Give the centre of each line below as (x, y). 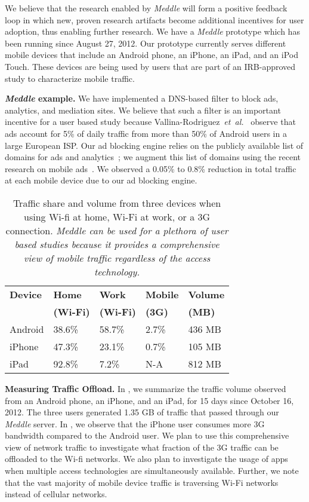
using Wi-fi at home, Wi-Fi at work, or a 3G (117, 216)
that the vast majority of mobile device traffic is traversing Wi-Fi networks (142, 482)
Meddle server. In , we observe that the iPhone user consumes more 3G (135, 423)
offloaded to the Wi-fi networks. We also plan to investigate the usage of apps (146, 459)
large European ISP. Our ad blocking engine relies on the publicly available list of (154, 145)
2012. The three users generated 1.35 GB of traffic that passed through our (142, 412)
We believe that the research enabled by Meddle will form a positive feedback (146, 8)
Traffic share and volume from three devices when (117, 203)
